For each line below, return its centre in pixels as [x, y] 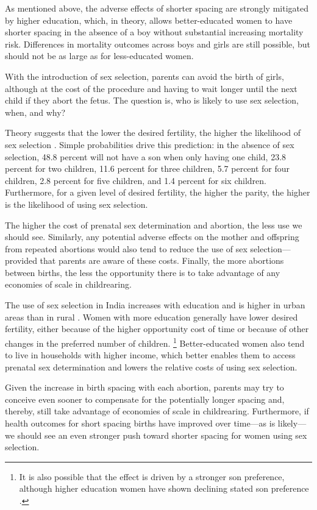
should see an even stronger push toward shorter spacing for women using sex [162, 435]
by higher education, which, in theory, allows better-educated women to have [149, 20]
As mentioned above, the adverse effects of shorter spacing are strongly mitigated [157, 8]
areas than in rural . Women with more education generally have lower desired [151, 317]
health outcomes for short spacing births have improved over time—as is [140, 423]
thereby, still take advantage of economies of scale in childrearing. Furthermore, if [157, 411]
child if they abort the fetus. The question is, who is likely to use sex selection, [152, 100]
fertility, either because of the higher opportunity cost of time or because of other [157, 329]
